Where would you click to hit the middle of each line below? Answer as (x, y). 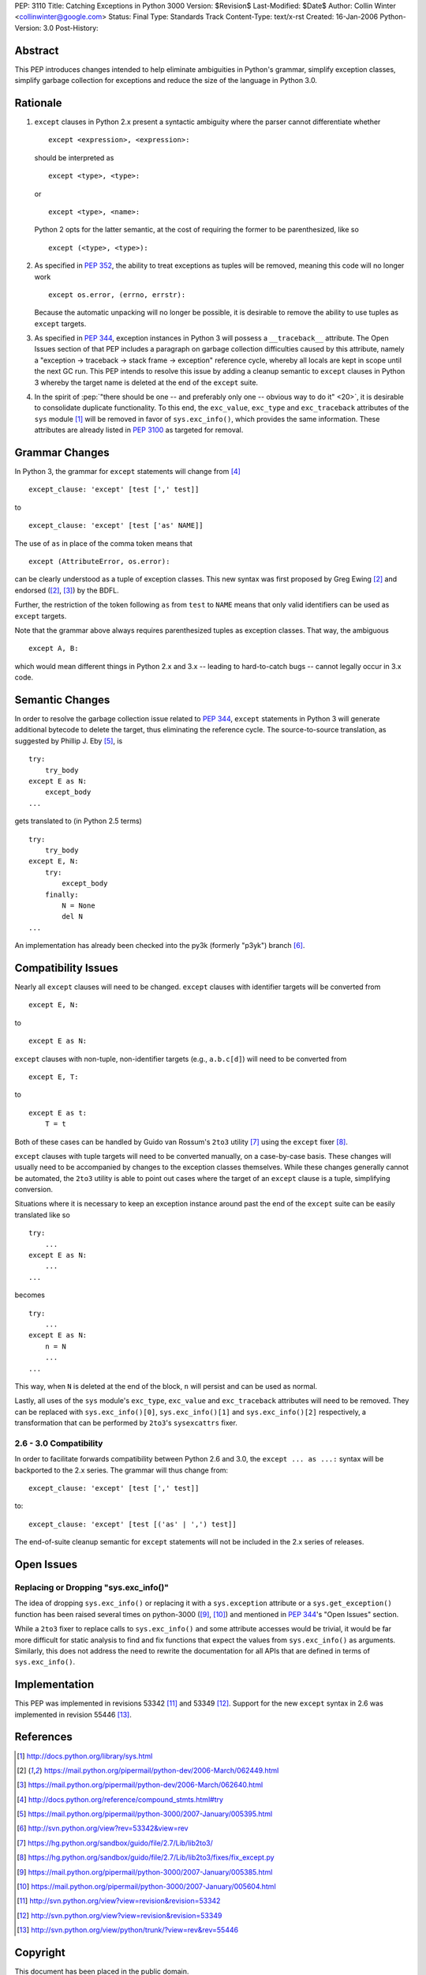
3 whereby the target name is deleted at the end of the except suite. (146, 382)
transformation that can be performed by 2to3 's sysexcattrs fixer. (126, 1423)
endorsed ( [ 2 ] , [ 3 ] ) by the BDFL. (67, 590)
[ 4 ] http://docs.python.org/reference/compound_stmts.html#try (120, 1799)
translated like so (42, 1215)
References (43, 1737)
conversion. (34, 1190)
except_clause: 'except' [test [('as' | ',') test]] (133, 1524)
